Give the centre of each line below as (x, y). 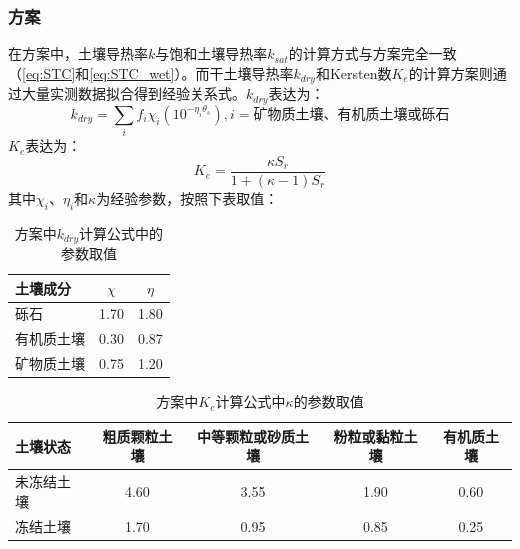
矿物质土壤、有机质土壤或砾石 (351, 114)
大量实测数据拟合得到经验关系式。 (133, 93)
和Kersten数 (353, 72)
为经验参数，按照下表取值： (187, 197)
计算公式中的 (121, 232)
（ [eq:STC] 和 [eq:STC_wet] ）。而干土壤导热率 (151, 72)
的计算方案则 (450, 72)
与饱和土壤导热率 (211, 53)
